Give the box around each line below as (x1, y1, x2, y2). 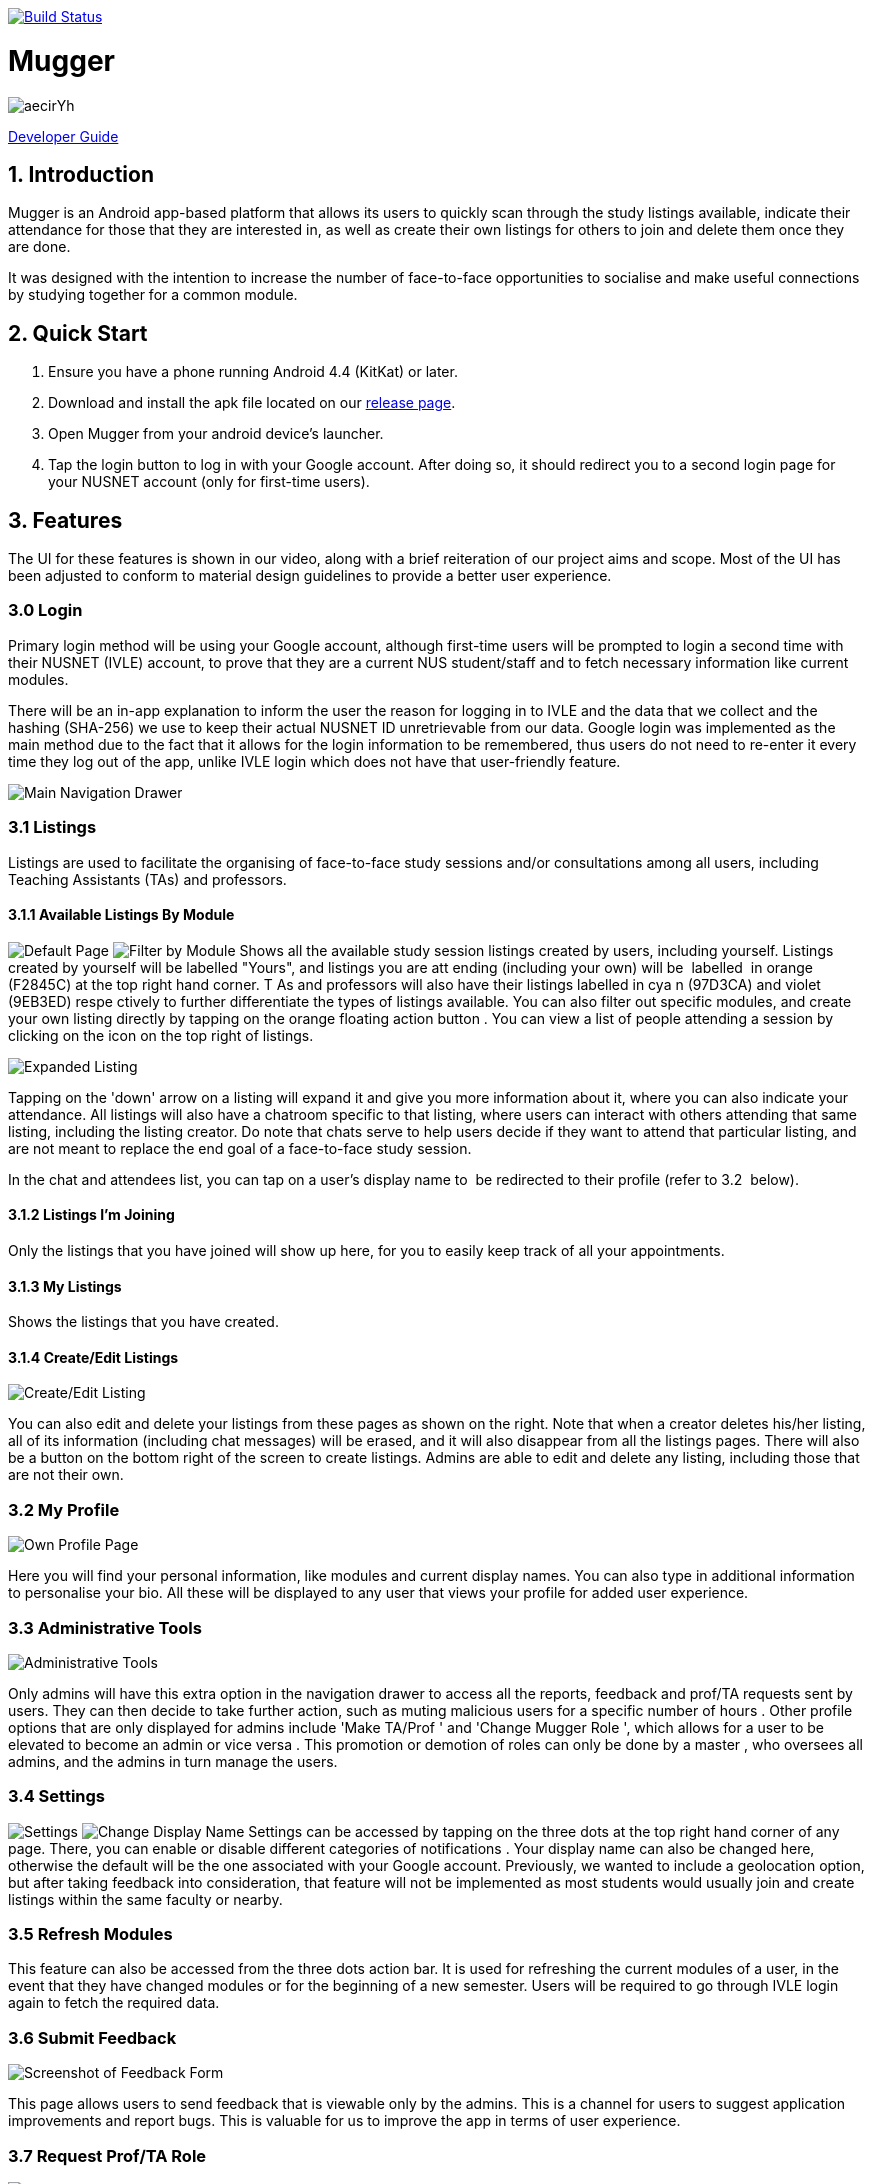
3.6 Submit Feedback (8, 2027, 177, 2048)
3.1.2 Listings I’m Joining (8, 1206, 175, 1224)
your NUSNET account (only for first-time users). (48, 473, 370, 491)
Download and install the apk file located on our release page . (48, 394, 456, 412)
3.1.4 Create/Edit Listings (8, 1348, 179, 1366)
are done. (8, 238, 71, 256)
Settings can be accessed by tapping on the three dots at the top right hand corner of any (248, 1822, 840, 1840)
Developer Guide (8, 127, 119, 145)
